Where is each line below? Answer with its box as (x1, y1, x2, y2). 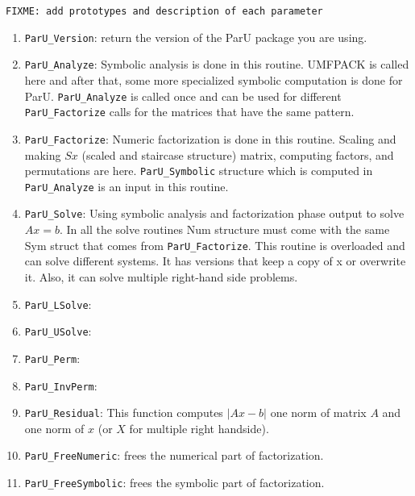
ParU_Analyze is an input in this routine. (24, 177, 229, 194)
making (24, 146, 61, 163)
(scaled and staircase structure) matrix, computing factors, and (81, 146, 394, 163)
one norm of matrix (270, 404, 367, 421)
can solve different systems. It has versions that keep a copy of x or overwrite (24, 252, 406, 269)
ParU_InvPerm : (24, 377, 98, 394)
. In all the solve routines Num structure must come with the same (59, 221, 390, 238)
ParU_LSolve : (24, 295, 92, 312)
